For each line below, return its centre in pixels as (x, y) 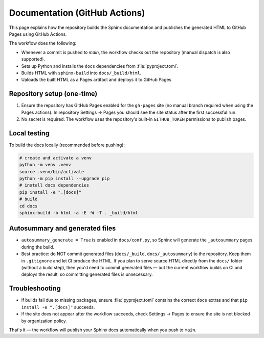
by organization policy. (44, 321)
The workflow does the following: (43, 43)
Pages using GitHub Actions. (38, 34)
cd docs (28, 206)
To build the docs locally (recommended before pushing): (67, 145)
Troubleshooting (35, 289)
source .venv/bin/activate (52, 171)
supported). (33, 59)
